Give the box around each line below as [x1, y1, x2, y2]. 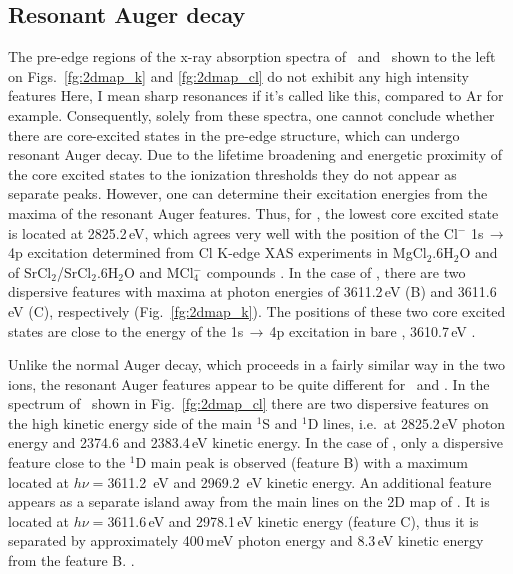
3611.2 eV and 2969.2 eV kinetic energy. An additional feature [107, 471, 492, 492]
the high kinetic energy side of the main [8, 412, 252, 433]
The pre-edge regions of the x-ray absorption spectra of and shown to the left [8, 46, 496, 67]
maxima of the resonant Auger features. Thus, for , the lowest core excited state [8, 202, 499, 223]
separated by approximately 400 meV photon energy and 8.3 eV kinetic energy [8, 530, 484, 551]
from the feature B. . [8, 550, 135, 571]
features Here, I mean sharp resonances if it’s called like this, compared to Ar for [8, 85, 504, 106]
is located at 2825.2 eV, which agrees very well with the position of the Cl [8, 222, 458, 243]
